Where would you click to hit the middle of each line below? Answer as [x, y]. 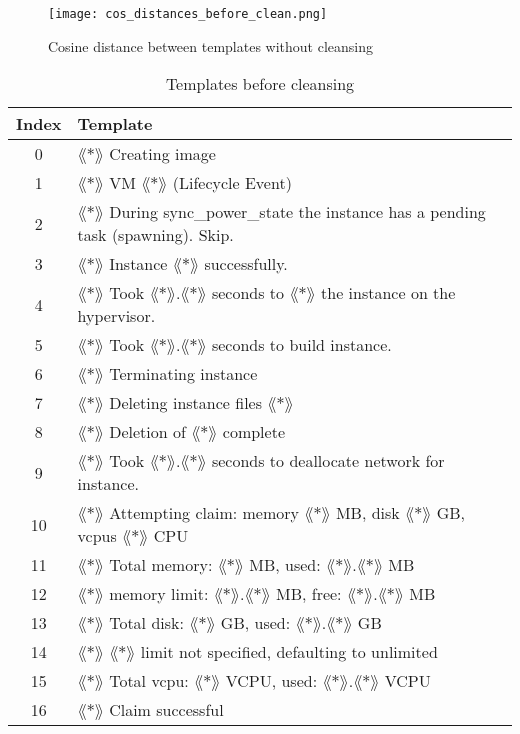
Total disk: [146, 623]
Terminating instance [183, 374]
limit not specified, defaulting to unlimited [289, 652]
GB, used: [255, 623]
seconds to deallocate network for [328, 461]
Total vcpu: [149, 681]
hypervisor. [116, 316]
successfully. [246, 264]
